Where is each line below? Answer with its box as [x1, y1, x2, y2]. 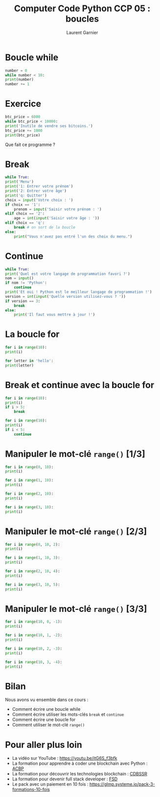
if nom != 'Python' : [5, 280, 47, 286]
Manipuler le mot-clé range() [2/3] [5, 526, 147, 537]
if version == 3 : [5, 298, 41, 304]
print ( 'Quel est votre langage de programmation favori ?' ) [5, 271, 131, 276]
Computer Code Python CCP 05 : [14, 3, 151, 14]
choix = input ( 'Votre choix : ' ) [5, 197, 73, 202]
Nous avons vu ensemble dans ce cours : [5, 697, 89, 703]
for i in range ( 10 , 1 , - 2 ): [5, 633, 63, 638]
